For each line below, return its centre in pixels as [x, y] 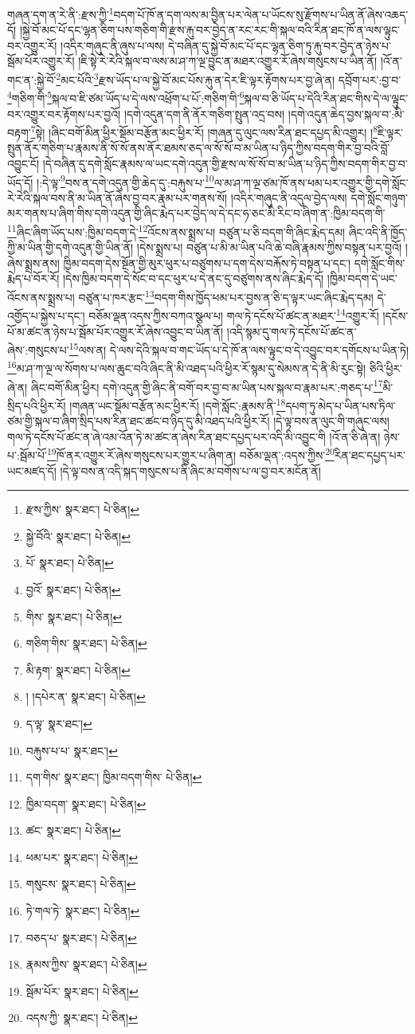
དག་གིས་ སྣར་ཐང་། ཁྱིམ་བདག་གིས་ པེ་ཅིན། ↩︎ [114, 777]
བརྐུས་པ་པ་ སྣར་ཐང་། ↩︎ [72, 750]
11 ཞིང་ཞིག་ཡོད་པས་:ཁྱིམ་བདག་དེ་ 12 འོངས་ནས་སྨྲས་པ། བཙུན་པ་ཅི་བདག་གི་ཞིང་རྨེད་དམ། [176, 231]
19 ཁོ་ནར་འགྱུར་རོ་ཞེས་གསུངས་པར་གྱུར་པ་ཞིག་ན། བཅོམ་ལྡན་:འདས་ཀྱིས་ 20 [190, 454]
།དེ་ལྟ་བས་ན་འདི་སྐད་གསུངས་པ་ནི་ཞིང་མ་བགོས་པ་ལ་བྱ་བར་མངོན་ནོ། [190, 470]
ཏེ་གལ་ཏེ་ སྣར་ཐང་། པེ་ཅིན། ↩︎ [83, 911]
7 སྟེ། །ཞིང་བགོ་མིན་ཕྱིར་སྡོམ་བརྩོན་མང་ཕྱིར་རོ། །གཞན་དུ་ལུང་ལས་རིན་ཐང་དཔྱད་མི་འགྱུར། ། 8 [204, 131]
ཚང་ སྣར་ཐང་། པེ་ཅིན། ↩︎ [73, 830]
